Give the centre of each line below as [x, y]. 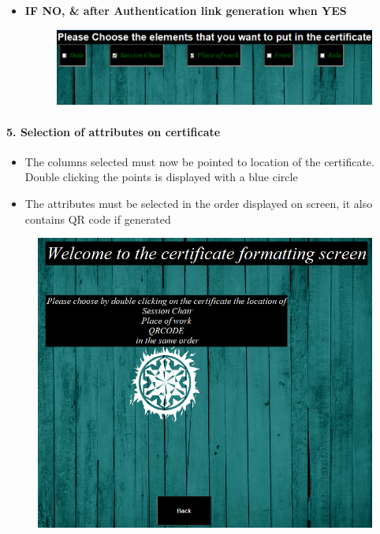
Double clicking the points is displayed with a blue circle [161, 177]
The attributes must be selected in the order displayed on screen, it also [199, 203]
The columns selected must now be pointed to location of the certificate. [199, 161]
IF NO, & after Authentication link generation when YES [186, 10]
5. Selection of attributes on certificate [114, 131]
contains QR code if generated [98, 219]
